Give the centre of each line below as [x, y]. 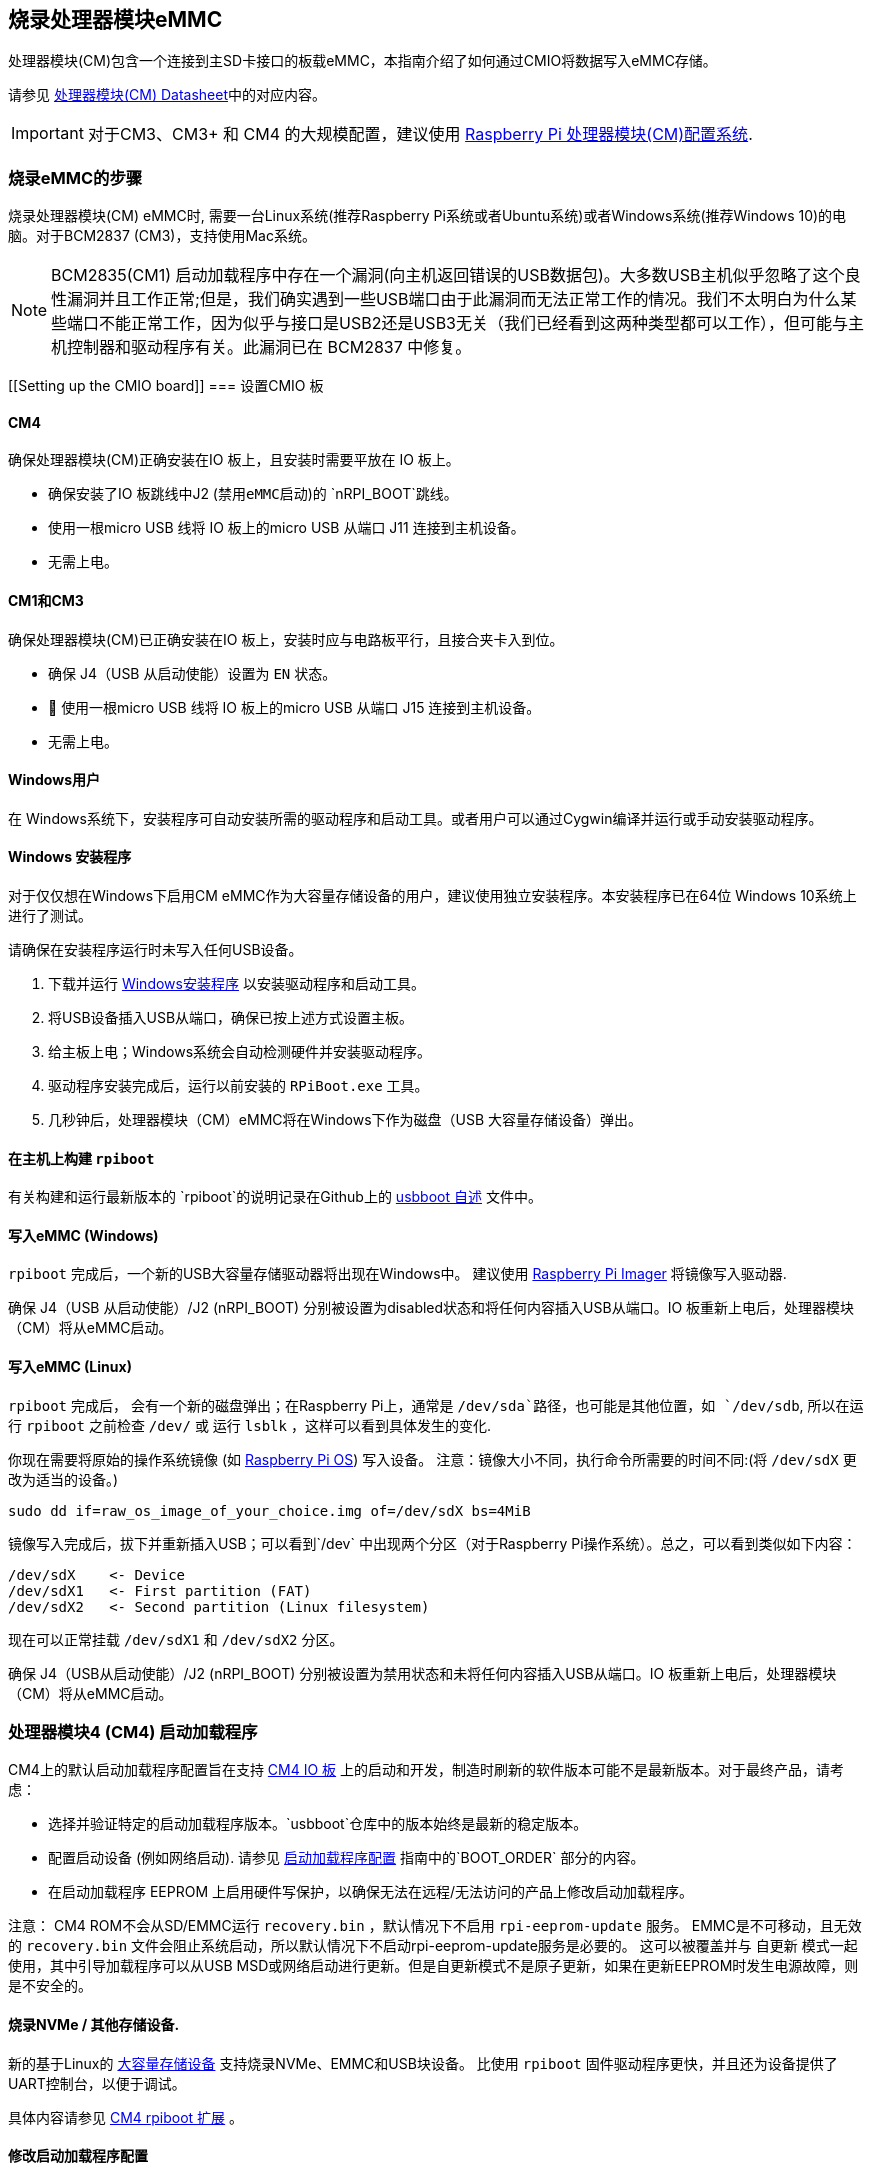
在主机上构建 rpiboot [81, 1158]
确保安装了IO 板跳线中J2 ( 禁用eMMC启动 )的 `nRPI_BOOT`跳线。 [253, 494]
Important [47, 133]
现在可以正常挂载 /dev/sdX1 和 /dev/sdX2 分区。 [176, 1639]
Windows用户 [54, 780]
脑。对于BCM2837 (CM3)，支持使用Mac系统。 [162, 236]
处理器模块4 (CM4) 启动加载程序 [133, 1732]
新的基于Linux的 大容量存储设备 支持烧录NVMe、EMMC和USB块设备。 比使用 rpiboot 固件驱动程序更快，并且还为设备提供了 [423, 2063]
